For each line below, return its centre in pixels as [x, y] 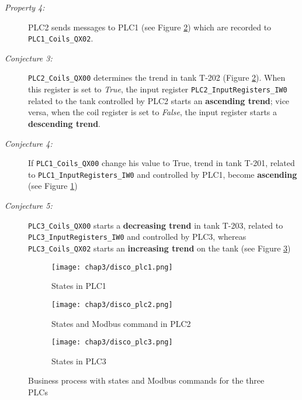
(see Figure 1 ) [53, 186]
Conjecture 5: [29, 206]
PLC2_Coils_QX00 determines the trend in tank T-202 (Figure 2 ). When [157, 77]
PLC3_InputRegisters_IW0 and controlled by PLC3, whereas [137, 237]
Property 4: [25, 7]
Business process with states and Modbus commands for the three [146, 380]
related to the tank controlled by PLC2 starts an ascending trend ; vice [159, 100]
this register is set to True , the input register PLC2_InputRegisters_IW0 [158, 89]
